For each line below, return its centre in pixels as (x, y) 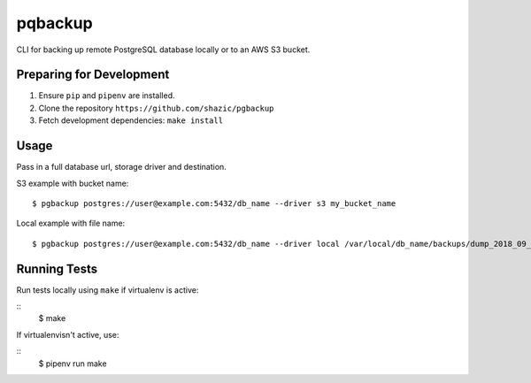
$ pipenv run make (73, 364)
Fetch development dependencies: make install (131, 120)
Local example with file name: (71, 223)
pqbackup (54, 23)
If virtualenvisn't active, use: (68, 334)
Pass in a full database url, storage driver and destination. (122, 167)
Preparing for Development (93, 75)
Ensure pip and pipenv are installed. (107, 96)
